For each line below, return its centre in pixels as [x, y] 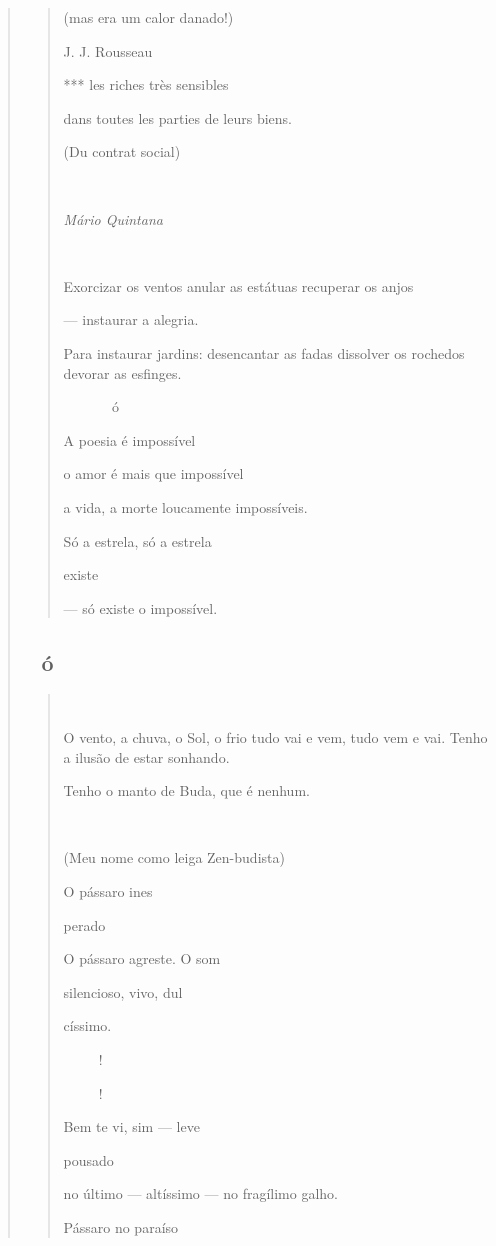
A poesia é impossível [129, 439]
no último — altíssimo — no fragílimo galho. [200, 1193]
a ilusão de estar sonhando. [146, 756]
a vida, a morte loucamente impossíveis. [185, 506]
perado [84, 924]
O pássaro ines [108, 891]
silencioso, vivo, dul [123, 991]
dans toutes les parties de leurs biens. [178, 117]
